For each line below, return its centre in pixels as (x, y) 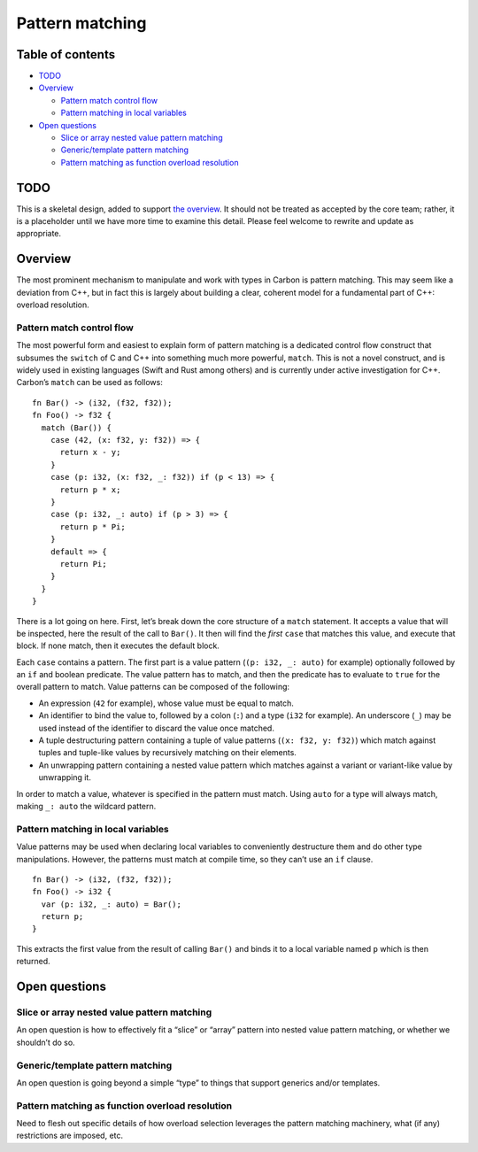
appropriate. (39, 234)
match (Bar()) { (77, 428)
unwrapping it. (65, 777)
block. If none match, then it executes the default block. (118, 646)
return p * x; (90, 490)
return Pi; (83, 564)
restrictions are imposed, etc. (70, 1136)
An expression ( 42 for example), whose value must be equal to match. (166, 703)
